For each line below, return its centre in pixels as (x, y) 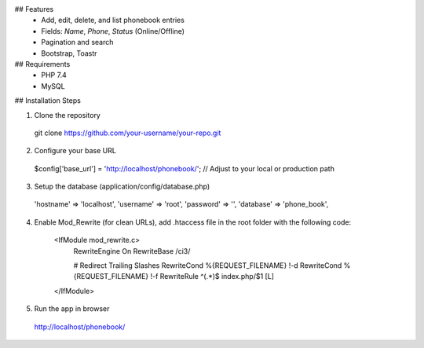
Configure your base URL (75, 151)
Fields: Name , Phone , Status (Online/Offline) (113, 31)
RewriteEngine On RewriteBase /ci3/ (132, 251)
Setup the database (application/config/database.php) (122, 187)
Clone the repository (68, 115)
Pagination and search (77, 42)
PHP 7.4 (54, 75)
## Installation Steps (48, 101)
